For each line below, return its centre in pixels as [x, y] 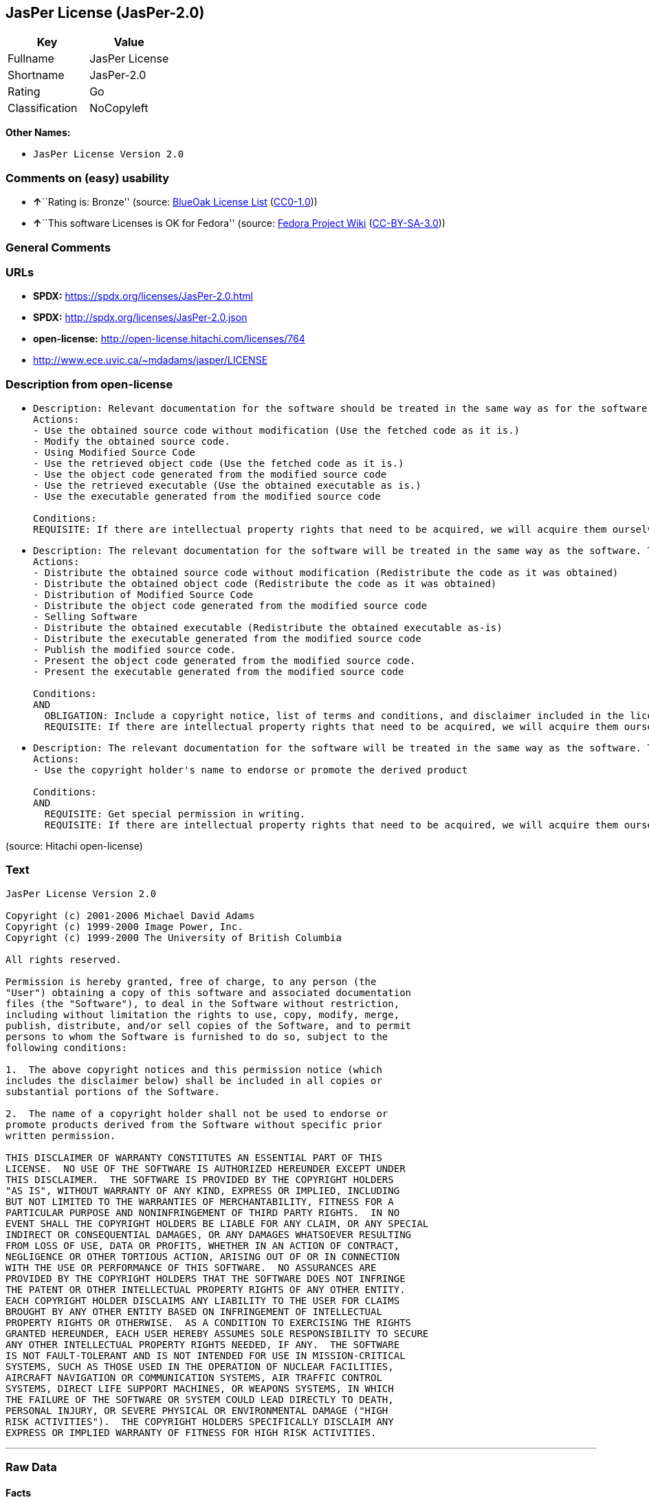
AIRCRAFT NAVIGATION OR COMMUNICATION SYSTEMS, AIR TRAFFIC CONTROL [194, 1377]
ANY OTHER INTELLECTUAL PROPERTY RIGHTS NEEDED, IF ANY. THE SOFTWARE [203, 1344]
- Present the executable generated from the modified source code [219, 672]
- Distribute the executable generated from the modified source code [227, 639]
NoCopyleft [119, 108]
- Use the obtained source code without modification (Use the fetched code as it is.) [277, 431]
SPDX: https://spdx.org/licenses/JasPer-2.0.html [143, 296]
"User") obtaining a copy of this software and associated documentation [209, 992]
